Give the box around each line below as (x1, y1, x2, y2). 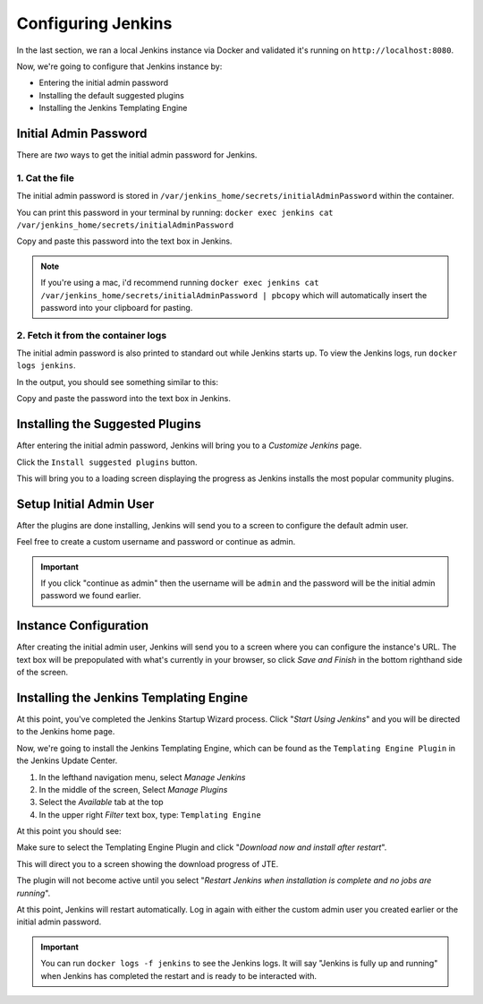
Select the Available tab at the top (38, 797, 165, 808)
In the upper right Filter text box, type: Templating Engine (38, 809, 261, 820)
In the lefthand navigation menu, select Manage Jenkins (38, 771, 246, 783)
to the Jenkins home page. (16, 726, 115, 737)
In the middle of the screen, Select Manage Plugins (38, 784, 228, 794)
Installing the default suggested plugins (38, 90, 185, 100)
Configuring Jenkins (16, 13, 173, 33)
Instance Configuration (16, 618, 149, 633)
